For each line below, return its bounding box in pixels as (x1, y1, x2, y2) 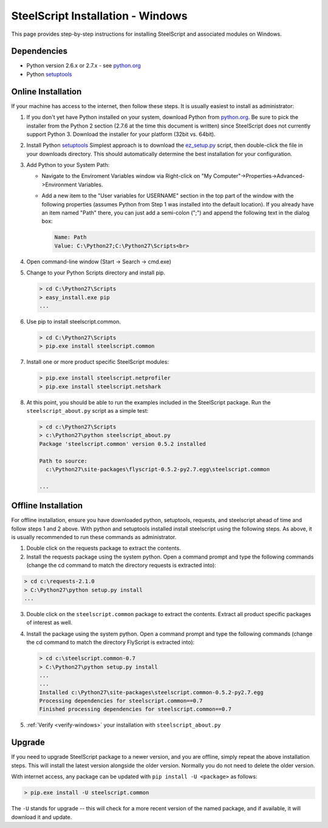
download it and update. (11, 813, 72, 821)
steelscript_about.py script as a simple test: (26, 407, 149, 415)
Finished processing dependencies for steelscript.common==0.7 (39, 706, 232, 713)
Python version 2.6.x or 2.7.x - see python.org (26, 62, 141, 69)
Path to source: (39, 457, 88, 464)
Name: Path (54, 234, 87, 241)
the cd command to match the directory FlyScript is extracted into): (26, 639, 195, 646)
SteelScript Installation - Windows (11, 9, 188, 22)
